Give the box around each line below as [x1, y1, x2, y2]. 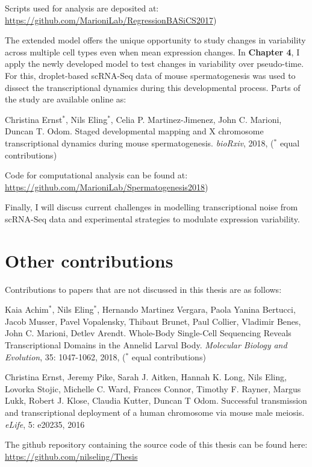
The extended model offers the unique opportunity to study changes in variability [5, 34, 306, 46]
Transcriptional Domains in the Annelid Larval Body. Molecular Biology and [5, 339, 287, 351]
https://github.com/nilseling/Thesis [5, 450, 138, 462]
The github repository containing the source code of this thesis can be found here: [5, 438, 308, 451]
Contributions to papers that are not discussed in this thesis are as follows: [5, 283, 282, 295]
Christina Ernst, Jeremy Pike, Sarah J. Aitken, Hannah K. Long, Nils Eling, [5, 371, 287, 383]
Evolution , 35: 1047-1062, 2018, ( [5, 350, 126, 363]
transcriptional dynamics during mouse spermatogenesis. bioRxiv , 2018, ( [5, 136, 274, 149]
